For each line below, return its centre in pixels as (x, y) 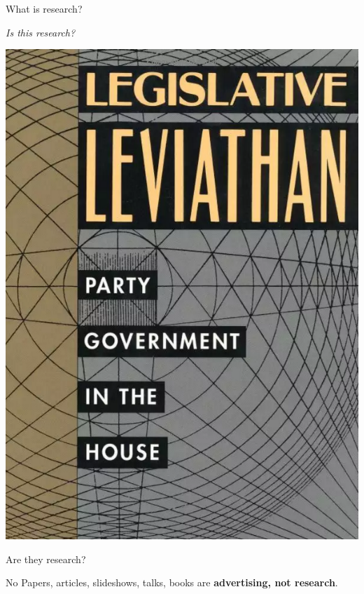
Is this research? (41, 32)
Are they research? (46, 559)
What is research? (44, 8)
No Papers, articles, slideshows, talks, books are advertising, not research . (172, 582)
